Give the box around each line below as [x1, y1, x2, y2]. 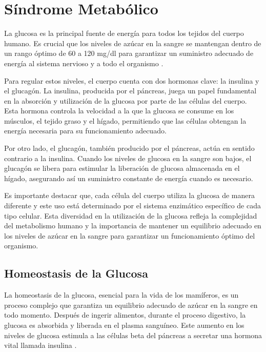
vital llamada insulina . [4, 340, 77, 350]
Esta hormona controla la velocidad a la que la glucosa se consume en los [4, 105, 234, 116]
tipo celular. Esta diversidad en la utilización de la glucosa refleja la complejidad [4, 210, 257, 221]
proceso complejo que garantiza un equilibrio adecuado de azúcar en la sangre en [4, 299, 258, 310]
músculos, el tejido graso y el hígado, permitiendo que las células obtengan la [4, 115, 247, 126]
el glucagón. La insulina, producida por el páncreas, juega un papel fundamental [4, 85, 257, 96]
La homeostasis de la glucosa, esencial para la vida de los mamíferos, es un [4, 289, 239, 300]
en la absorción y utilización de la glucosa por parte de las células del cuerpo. [4, 95, 247, 106]
